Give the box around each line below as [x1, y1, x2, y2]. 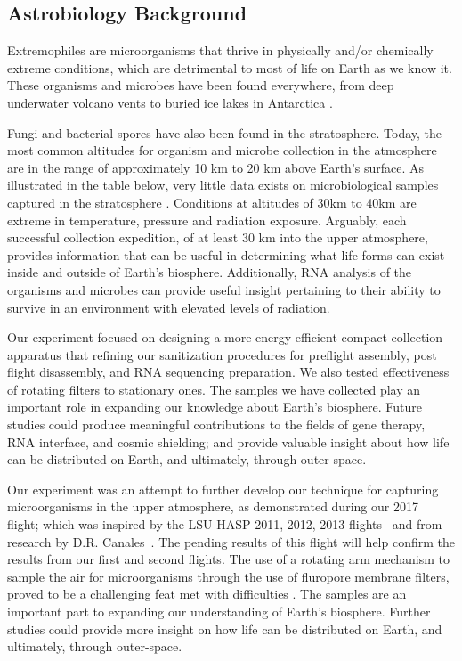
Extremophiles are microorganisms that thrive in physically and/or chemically [7, 41, 434, 60]
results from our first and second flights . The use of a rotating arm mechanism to [7, 550, 450, 568]
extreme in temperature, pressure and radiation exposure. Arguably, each [7, 210, 407, 229]
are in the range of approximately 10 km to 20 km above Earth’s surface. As [7, 158, 425, 176]
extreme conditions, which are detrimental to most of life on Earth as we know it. [7, 58, 452, 77]
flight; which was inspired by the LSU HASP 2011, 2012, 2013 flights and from [7, 515, 442, 534]
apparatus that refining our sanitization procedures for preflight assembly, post [7, 345, 437, 363]
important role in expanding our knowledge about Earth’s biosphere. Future [7, 397, 422, 416]
